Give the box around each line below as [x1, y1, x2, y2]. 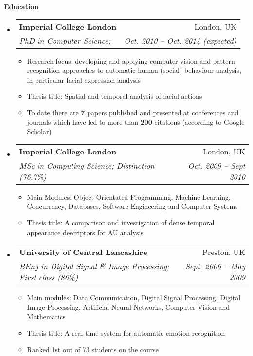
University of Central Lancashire [19, 246, 147, 258]
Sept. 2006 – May [185, 260, 245, 272]
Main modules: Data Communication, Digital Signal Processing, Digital [27, 292, 241, 303]
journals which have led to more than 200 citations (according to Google [27, 117, 245, 127]
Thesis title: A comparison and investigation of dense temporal [27, 217, 215, 227]
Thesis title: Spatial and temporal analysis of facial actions [27, 91, 202, 101]
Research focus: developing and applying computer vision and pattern [27, 55, 235, 66]
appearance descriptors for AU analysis [27, 227, 144, 237]
